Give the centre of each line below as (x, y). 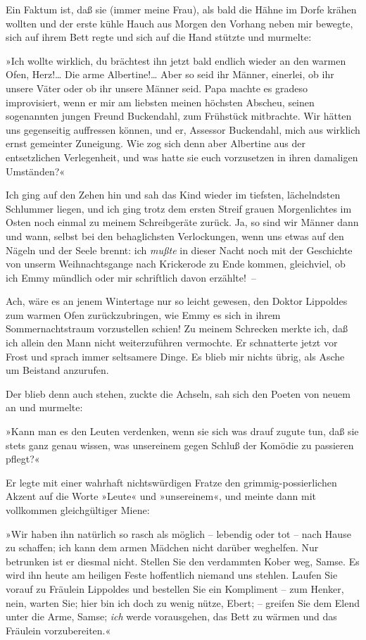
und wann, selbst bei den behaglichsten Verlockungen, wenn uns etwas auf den (175, 236)
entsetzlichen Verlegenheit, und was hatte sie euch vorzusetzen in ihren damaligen (182, 157)
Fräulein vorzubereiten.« (58, 630)
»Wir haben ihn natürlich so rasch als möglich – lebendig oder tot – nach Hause (178, 533)
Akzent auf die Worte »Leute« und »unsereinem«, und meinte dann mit (161, 496)
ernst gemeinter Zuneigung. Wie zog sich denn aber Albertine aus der (156, 143)
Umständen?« (36, 171)
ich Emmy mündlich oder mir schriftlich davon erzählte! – (131, 277)
